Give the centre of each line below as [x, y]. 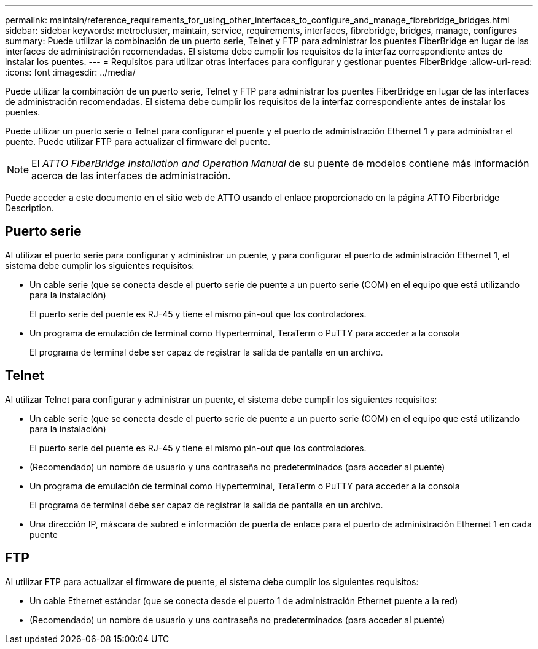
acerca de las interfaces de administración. [131, 176]
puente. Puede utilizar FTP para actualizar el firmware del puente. [138, 142]
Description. [29, 208]
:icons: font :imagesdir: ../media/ [70, 72]
